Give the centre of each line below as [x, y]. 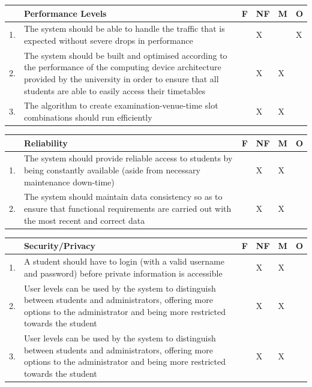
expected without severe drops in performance [108, 40]
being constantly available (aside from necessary [112, 170]
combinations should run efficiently [88, 117]
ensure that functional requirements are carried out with [127, 208]
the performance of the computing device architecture [122, 67]
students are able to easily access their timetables [115, 90]
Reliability [46, 142]
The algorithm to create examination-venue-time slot [121, 105]
